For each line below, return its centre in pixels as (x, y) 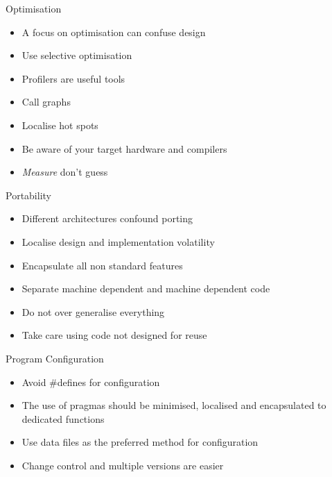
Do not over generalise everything (93, 311)
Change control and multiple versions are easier (123, 465)
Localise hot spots (60, 125)
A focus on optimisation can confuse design (114, 32)
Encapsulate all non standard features (102, 265)
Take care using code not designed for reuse (114, 335)
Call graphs (46, 102)
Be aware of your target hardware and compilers (124, 148)
